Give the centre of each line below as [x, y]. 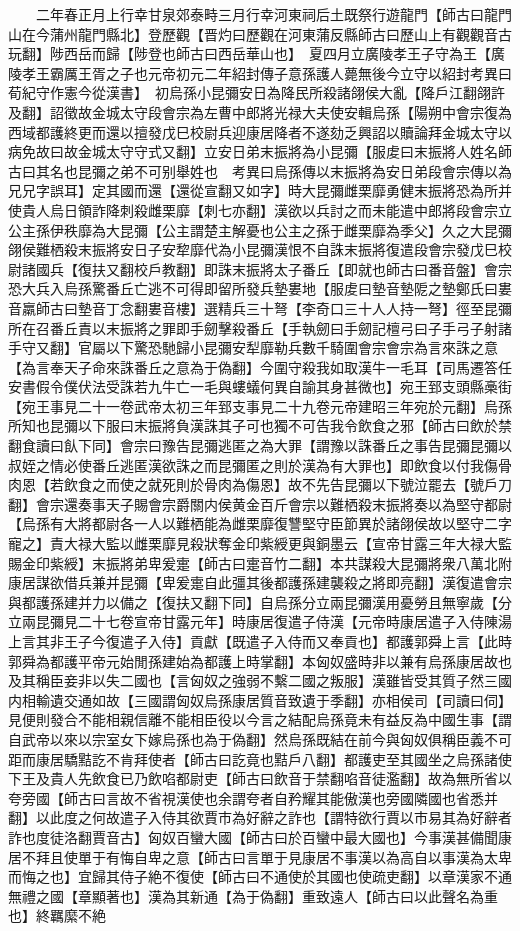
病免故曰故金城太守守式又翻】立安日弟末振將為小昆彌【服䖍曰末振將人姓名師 [260, 151]
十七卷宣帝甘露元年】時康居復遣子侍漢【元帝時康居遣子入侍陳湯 [301, 621]
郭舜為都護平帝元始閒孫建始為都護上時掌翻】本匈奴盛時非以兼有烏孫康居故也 [260, 660]
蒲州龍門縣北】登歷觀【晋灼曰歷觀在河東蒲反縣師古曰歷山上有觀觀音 [273, 33]
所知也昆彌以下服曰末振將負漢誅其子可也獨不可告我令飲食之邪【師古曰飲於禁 [260, 425]
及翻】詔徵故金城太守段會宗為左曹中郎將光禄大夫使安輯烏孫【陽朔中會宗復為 [260, 111]
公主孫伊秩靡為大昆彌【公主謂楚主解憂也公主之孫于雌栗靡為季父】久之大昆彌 [260, 229]
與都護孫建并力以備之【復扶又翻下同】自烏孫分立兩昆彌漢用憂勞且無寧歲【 [253, 601]
